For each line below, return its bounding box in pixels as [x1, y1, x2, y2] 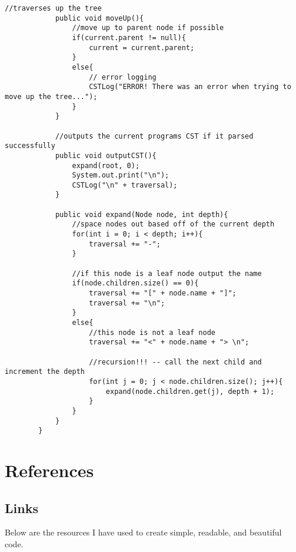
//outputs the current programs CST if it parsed [55, 132, 254, 140]
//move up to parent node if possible [72, 24, 224, 32]
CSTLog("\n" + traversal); [72, 180, 178, 189]
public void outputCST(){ [55, 151, 157, 160]
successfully [5, 142, 55, 150]
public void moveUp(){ [55, 14, 144, 22]
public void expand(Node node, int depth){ [55, 210, 228, 219]
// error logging [89, 73, 157, 81]
